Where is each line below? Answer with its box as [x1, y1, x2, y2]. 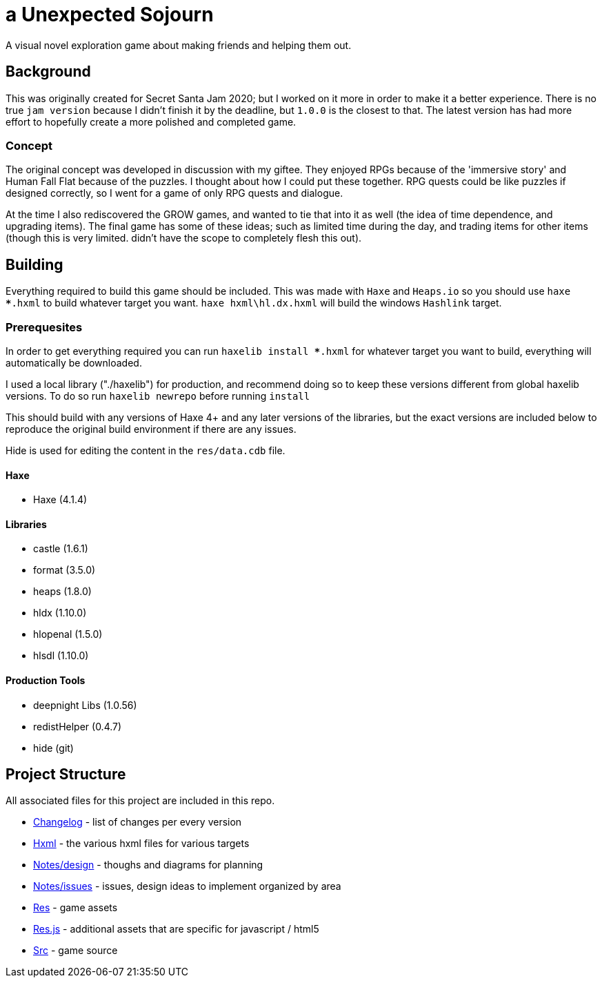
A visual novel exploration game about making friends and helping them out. [6, 39, 352, 51]
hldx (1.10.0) [33, 607, 87, 619]
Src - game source [33, 944, 118, 957]
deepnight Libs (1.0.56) [33, 699, 137, 711]
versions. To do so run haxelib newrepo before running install [6, 389, 310, 402]
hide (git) [33, 741, 74, 754]
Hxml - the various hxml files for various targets [33, 837, 250, 850]
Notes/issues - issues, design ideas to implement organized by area [33, 880, 341, 893]
